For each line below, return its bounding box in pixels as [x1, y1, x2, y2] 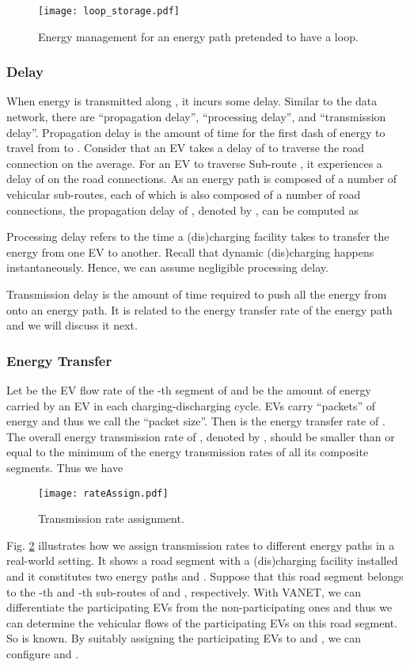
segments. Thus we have [6, 459, 123, 475]
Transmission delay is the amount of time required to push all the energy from [6, 286, 387, 302]
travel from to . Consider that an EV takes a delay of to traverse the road [6, 139, 365, 156]
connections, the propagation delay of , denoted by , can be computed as [6, 201, 359, 218]
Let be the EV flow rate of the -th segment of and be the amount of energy [6, 382, 371, 398]
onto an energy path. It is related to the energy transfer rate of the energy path [6, 301, 393, 318]
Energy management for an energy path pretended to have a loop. [38, 28, 359, 44]
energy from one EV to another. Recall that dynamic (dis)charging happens [6, 243, 374, 260]
